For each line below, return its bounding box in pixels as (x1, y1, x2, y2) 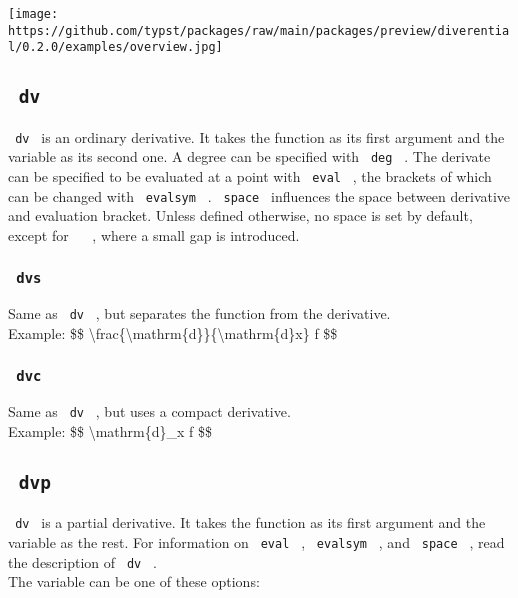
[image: (8, 7, 59, 21)
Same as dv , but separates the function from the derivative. (8, 303, 391, 324)
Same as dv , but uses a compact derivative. (8, 401, 291, 422)
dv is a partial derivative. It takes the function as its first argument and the (15, 512, 486, 533)
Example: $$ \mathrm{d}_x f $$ (8, 421, 213, 442)
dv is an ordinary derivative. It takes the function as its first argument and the (15, 126, 505, 147)
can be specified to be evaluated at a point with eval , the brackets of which (8, 166, 492, 187)
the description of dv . (8, 551, 157, 572)
